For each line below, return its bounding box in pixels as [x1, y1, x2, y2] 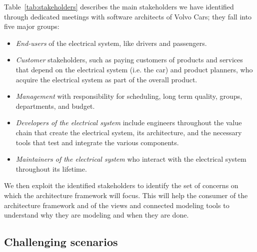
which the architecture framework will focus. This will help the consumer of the [4, 190, 248, 200]
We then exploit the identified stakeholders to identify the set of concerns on [4, 180, 238, 191]
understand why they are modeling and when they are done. [4, 210, 189, 220]
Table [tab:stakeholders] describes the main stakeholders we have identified [4, 1, 234, 11]
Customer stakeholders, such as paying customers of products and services [15, 54, 243, 65]
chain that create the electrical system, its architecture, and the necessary [15, 127, 242, 137]
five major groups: [4, 21, 59, 31]
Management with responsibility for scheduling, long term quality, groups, [15, 91, 242, 101]
